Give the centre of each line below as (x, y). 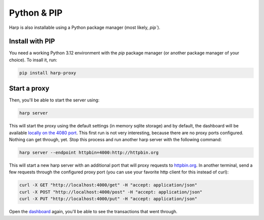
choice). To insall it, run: (33, 60)
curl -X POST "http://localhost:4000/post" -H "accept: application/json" (111, 192)
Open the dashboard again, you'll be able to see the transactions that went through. (93, 212)
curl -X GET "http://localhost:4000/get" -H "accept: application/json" (108, 185)
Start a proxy (29, 88)
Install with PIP (32, 41)
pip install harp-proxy (48, 73)
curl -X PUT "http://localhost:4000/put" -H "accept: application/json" (108, 199)
